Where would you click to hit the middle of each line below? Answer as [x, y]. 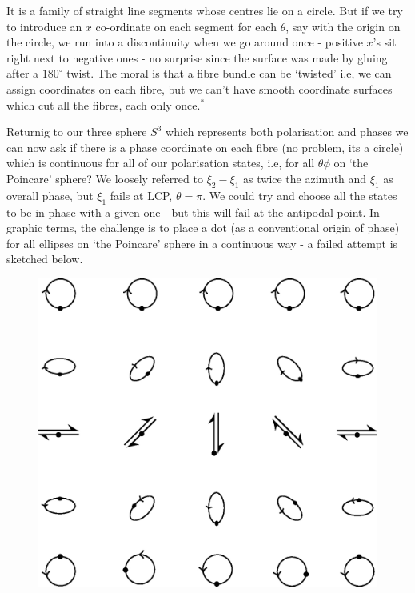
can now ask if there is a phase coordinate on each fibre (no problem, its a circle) [205, 147]
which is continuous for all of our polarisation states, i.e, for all [161, 163]
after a [23, 73]
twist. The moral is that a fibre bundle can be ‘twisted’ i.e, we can [229, 73]
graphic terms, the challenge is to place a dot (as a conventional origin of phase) [203, 228]
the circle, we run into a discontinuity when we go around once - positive [185, 42]
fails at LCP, [141, 195]
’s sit [385, 42]
